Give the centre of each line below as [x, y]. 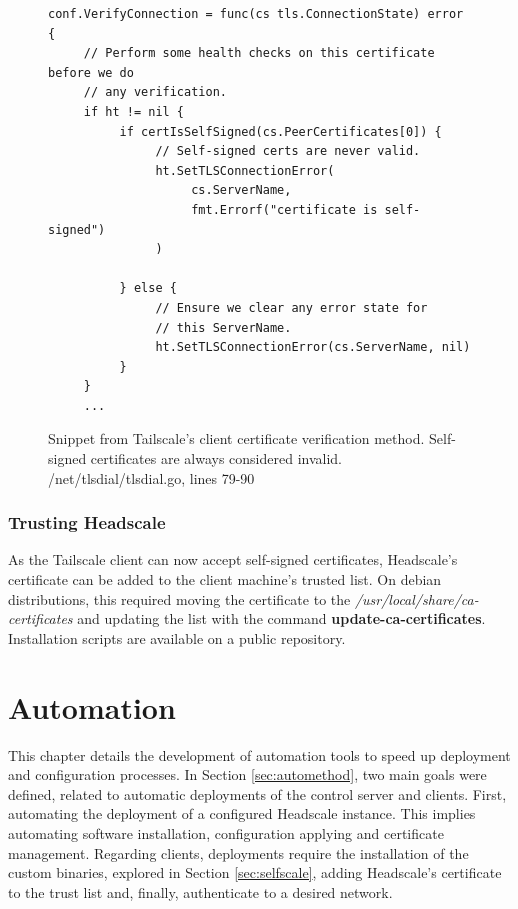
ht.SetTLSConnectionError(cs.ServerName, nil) [313, 347]
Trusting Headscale [87, 522]
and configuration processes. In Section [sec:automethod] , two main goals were [247, 774]
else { [155, 288]
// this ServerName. [223, 327]
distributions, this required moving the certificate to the [179, 598]
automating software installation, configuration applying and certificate [226, 832]
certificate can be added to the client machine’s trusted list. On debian [225, 579]
